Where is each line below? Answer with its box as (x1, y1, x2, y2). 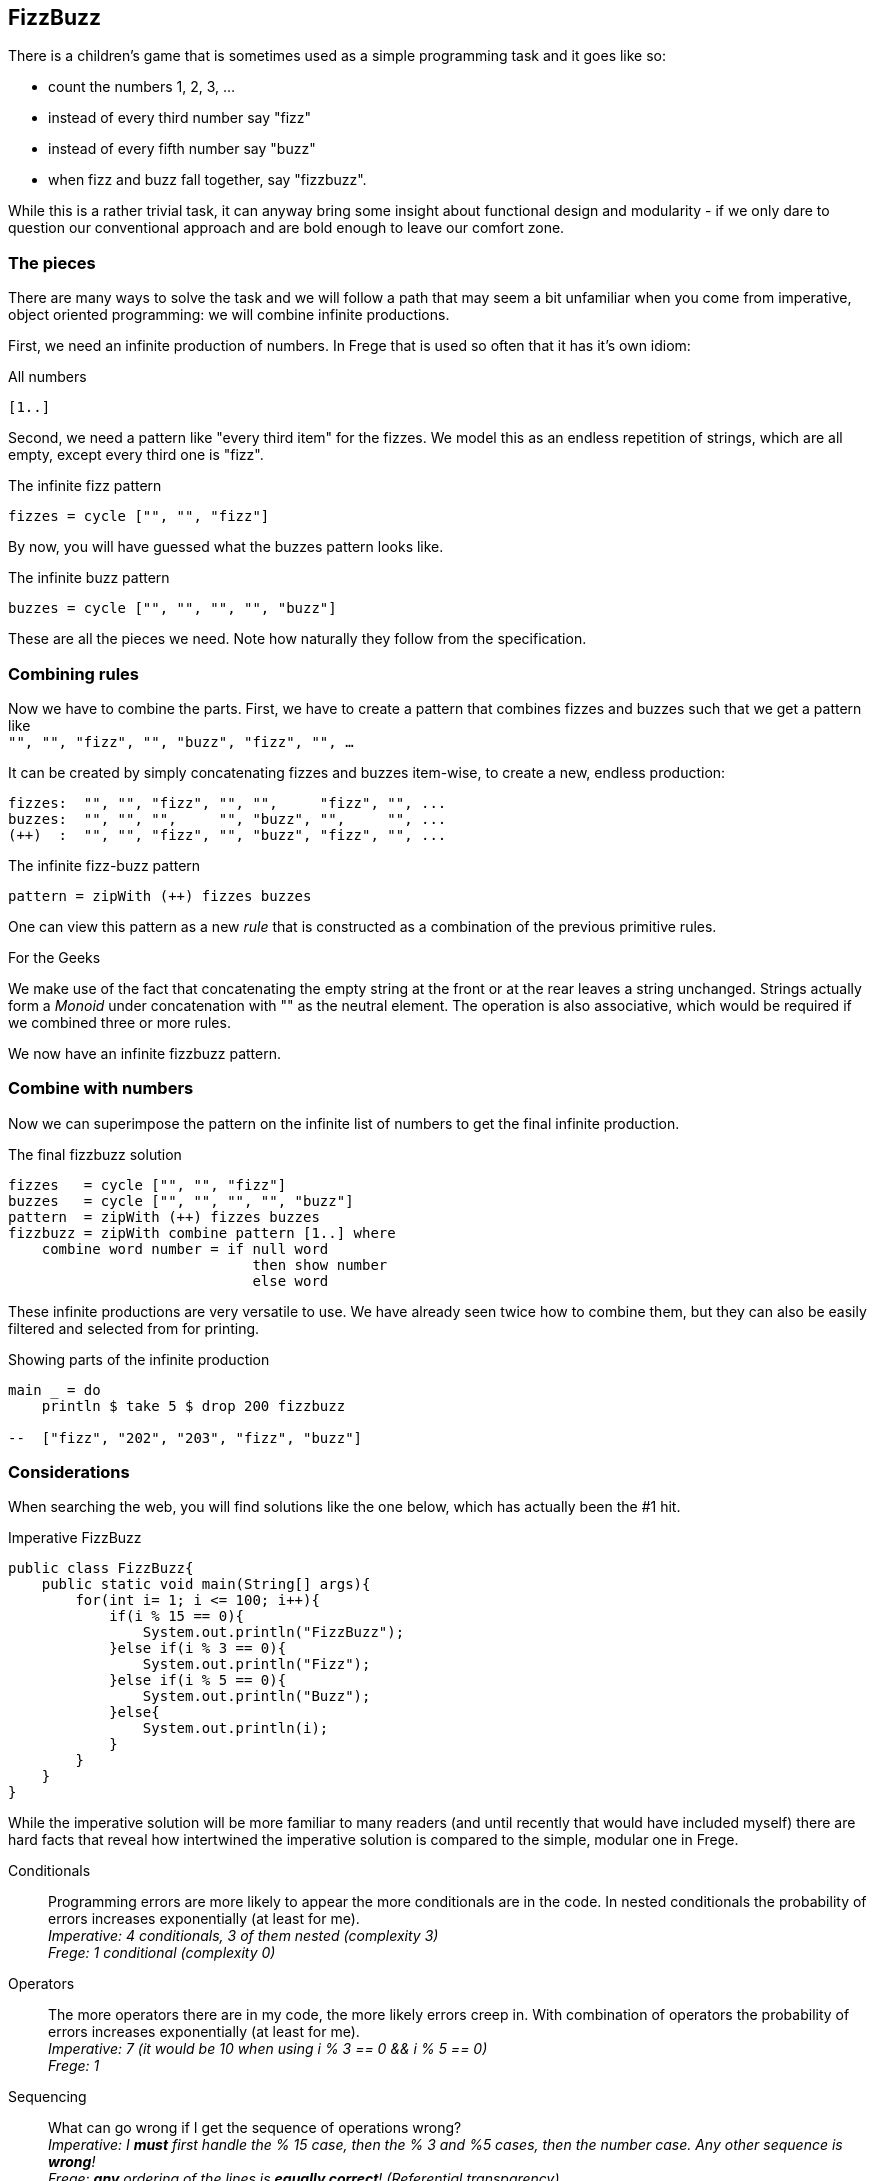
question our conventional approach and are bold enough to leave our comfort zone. (8, 219, 565, 237)
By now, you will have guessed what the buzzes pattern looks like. (8, 538, 444, 556)
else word (252, 1272, 329, 1289)
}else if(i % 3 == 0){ (109, 1640, 287, 1657)
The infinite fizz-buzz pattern (8, 856, 201, 874)
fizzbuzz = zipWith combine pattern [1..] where (8, 1224, 396, 1241)
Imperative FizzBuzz (8, 1529, 142, 1547)
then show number (252, 1256, 388, 1273)
